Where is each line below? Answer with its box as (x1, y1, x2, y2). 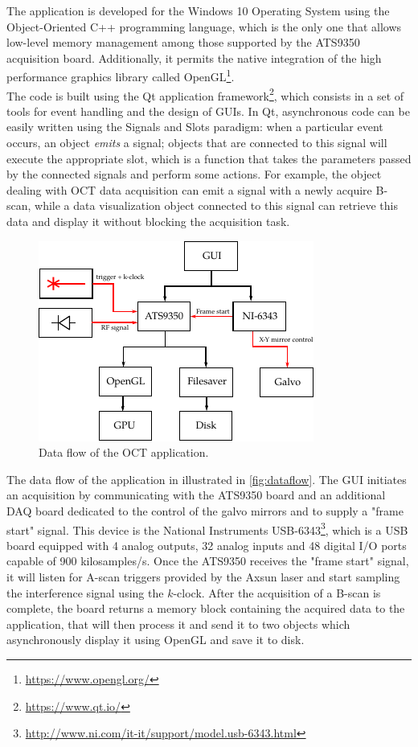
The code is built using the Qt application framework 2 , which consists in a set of (6, 84, 404, 104)
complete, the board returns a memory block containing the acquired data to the (6, 600, 405, 617)
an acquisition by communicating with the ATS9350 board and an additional (6, 486, 386, 503)
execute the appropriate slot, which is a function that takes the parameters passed (6, 150, 412, 166)
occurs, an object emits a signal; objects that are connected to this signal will (6, 134, 387, 151)
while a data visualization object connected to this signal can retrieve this (35, 197, 398, 214)
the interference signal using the (6, 584, 164, 601)
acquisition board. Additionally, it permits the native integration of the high (6, 49, 382, 66)
